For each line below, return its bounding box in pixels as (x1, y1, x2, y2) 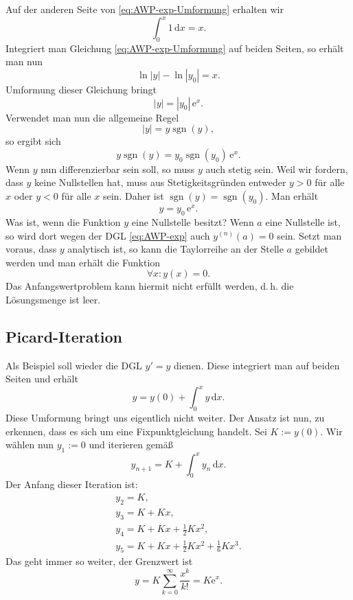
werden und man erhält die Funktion (5, 255, 161, 269)
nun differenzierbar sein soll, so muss (41, 161, 195, 176)
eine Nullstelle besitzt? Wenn (131, 214, 254, 229)
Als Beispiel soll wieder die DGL (5, 358, 142, 372)
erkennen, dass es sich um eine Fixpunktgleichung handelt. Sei (5, 424, 267, 438)
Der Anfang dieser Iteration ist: (5, 477, 138, 492)
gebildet (295, 242, 328, 256)
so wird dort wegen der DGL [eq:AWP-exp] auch (5, 228, 210, 242)
